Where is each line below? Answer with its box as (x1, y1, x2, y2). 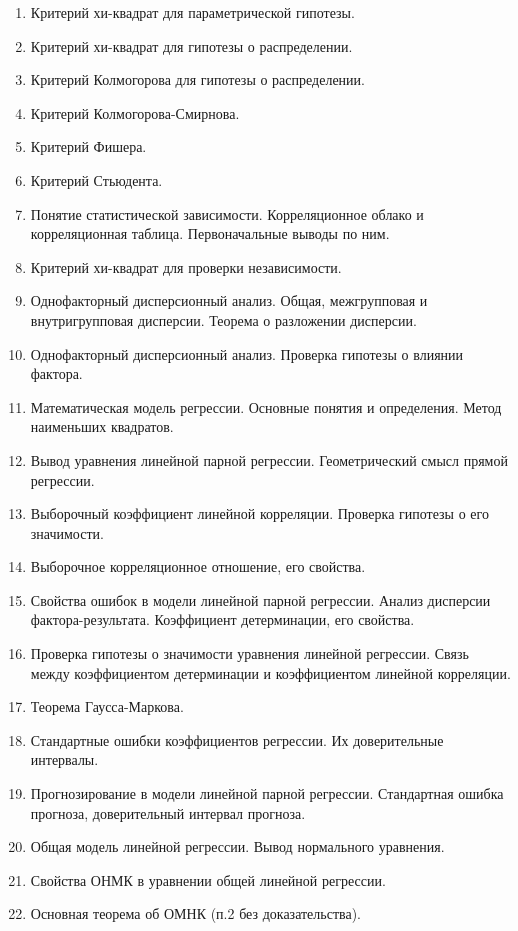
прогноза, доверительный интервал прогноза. (30, 802, 306, 823)
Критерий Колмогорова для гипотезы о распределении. (30, 69, 365, 90)
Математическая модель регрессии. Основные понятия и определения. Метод (30, 396, 502, 417)
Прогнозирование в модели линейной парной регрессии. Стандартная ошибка (30, 783, 504, 804)
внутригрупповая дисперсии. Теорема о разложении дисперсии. (30, 309, 417, 330)
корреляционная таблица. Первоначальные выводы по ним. (30, 223, 390, 244)
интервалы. (30, 749, 99, 770)
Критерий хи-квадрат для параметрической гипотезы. (30, 2, 355, 22)
